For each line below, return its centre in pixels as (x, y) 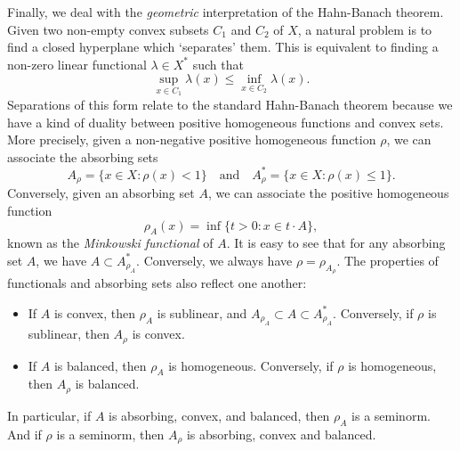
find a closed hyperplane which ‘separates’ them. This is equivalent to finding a (223, 47)
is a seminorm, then (110, 434)
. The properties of (387, 260)
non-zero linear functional (77, 64)
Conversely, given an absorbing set (101, 193)
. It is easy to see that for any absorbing (336, 243)
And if (24, 434)
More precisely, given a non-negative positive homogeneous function (192, 139)
